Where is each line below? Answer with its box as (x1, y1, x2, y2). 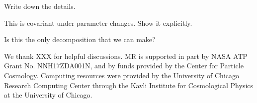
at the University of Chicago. (4, 90, 92, 100)
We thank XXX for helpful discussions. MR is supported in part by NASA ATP (4, 51, 248, 61)
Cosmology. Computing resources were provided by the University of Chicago (4, 70, 239, 80)
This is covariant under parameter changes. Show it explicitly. (4, 17, 192, 28)
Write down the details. (4, 1, 76, 11)
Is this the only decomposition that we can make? (4, 34, 156, 45)
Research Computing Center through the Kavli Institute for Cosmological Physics (4, 80, 254, 90)
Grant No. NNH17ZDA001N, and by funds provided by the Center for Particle (4, 60, 244, 71)
